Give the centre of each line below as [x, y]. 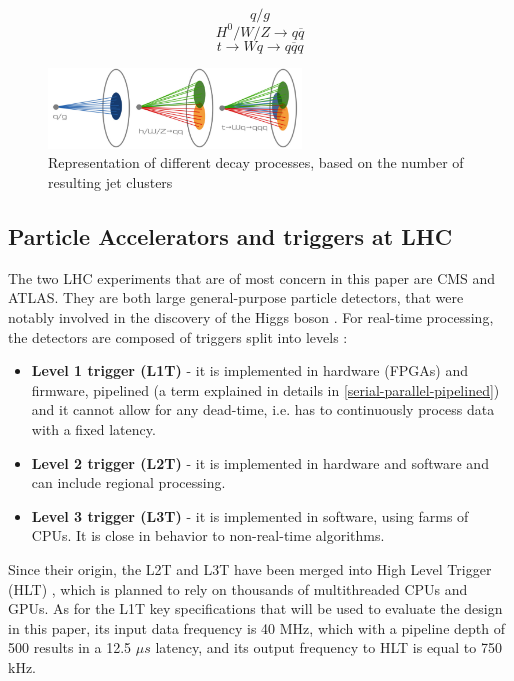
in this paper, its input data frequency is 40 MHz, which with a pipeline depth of [256, 627]
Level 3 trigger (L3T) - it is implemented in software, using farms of [250, 515]
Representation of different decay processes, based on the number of [256, 162]
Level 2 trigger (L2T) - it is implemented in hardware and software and [260, 462]
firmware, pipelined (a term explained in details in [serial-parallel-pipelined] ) [265, 389]
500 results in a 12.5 [70, 647]
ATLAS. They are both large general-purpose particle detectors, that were [236, 297]
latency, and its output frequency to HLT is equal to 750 [328, 647]
